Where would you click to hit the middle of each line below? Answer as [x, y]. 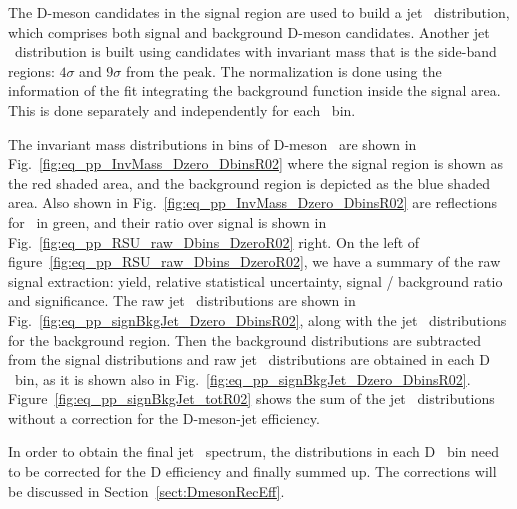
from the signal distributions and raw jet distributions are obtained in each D [249, 359]
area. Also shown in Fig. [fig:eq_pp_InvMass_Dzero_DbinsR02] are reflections [253, 202]
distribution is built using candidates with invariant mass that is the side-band [255, 51]
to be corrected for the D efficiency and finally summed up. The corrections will [252, 471]
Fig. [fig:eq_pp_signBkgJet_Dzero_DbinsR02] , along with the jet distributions [257, 319]
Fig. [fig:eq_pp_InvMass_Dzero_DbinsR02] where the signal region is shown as [255, 163]
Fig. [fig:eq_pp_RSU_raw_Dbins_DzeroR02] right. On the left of [214, 241]
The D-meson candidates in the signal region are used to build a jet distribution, [259, 12]
